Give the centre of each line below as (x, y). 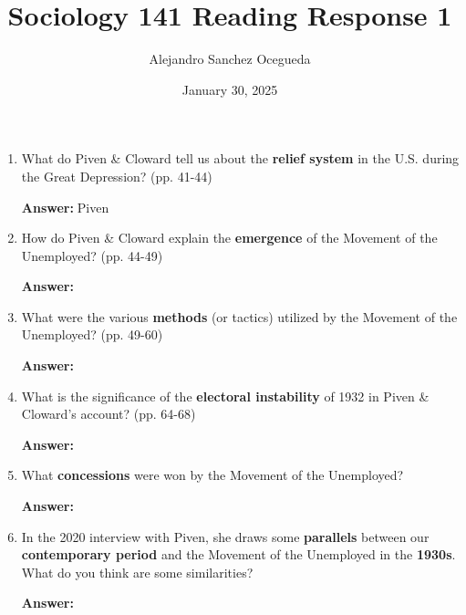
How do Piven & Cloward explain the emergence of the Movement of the (229, 238)
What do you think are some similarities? (137, 572)
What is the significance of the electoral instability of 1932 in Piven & (225, 396)
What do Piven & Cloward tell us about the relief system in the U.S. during (240, 158)
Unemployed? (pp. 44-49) (92, 255)
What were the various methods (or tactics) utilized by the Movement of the (239, 316)
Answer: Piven (65, 207)
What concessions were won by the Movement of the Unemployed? (212, 475)
